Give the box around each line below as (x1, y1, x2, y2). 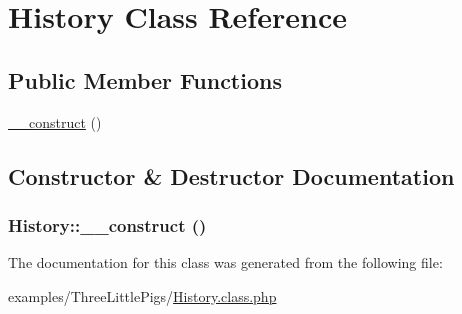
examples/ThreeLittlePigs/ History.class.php (8, 285, 277, 306)
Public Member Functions (8, 64, 282, 95)
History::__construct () (8, 212, 207, 237)
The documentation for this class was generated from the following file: (8, 252, 443, 273)
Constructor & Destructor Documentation (8, 160, 455, 191)
